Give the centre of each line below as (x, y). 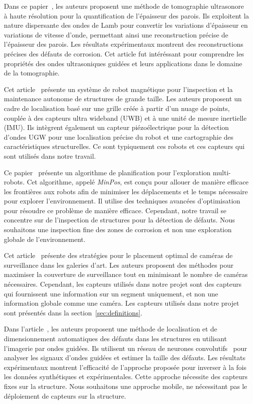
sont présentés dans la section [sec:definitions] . (73, 312)
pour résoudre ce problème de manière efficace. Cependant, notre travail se (115, 210)
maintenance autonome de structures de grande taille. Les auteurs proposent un (123, 99)
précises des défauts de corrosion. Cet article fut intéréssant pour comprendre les (124, 53)
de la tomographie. (32, 73)
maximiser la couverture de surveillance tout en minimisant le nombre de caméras (126, 274)
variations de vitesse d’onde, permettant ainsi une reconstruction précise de (116, 34)
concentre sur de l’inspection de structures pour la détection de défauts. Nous (119, 220)
